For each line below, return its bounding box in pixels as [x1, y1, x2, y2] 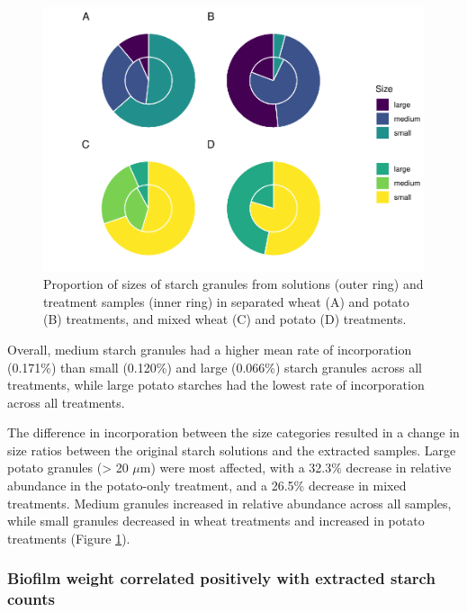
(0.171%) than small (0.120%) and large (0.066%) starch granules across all [7, 357, 422, 376]
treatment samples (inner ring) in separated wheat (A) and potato [43, 292, 409, 310]
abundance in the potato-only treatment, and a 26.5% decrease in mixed [7, 476, 407, 495]
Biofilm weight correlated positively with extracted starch [7, 567, 436, 589]
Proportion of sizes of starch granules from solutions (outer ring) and [43, 274, 424, 293]
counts [7, 588, 55, 610]
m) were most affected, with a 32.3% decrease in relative [139, 458, 452, 477]
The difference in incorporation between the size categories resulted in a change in [7, 423, 460, 442]
